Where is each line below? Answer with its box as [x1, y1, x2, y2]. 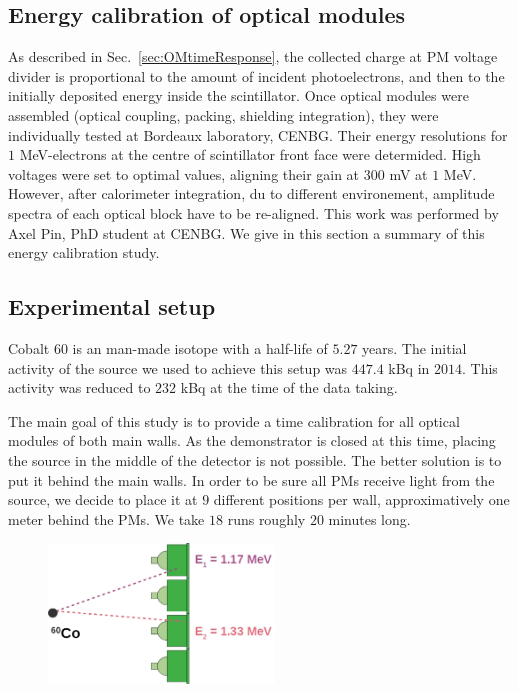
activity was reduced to [8, 377, 151, 398]
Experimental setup [8, 291, 216, 322]
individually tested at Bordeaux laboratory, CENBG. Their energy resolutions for [8, 124, 508, 145]
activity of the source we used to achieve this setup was [8, 357, 348, 378]
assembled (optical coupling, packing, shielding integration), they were [8, 104, 439, 125]
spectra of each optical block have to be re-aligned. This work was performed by [8, 202, 499, 223]
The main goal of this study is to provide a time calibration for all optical [8, 410, 460, 431]
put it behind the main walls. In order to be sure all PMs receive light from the [8, 469, 495, 490]
